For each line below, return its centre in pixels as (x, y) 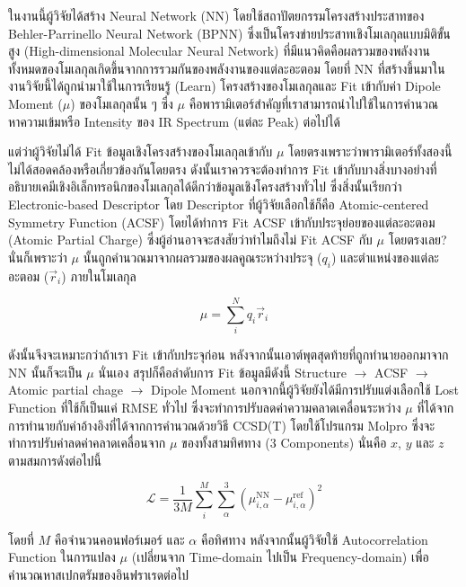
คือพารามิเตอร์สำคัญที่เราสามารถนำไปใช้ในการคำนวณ (314, 103)
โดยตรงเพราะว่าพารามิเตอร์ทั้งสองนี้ (370, 151)
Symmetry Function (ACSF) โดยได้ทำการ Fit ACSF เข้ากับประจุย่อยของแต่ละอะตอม (222, 222)
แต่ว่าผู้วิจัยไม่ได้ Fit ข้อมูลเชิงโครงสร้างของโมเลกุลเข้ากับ (141, 151)
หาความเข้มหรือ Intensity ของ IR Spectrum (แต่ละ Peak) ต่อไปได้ (174, 121)
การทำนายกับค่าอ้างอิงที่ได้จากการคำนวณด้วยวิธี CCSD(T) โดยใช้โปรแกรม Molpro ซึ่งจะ (222, 425)
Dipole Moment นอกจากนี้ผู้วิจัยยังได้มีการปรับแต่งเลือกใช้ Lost (305, 390)
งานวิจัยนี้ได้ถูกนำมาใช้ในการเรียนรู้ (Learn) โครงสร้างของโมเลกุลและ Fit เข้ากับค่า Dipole (224, 86)
